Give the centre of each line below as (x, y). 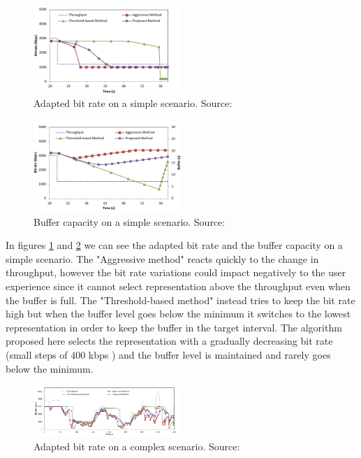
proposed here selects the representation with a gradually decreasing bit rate (169, 341)
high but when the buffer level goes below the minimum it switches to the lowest (178, 314)
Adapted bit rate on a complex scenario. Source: (137, 446)
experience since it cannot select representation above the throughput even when (178, 286)
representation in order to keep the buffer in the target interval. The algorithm (174, 327)
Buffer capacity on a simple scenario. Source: (130, 221)
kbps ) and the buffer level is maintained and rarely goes (209, 354)
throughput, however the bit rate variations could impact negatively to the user (176, 272)
